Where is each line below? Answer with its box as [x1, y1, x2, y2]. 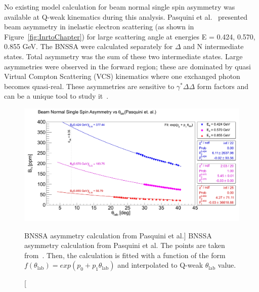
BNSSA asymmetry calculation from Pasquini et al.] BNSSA [24, 230, 212, 240]
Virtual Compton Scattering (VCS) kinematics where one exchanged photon [4, 71, 240, 81]
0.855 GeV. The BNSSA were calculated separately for [4, 41, 173, 52]
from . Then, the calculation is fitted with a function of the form [24, 249, 226, 260]
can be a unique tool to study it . [4, 91, 109, 101]
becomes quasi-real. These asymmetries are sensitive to [4, 80, 175, 91]
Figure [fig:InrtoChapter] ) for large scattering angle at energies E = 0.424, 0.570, [4, 31, 255, 41]
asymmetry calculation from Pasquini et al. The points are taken [24, 240, 225, 251]
